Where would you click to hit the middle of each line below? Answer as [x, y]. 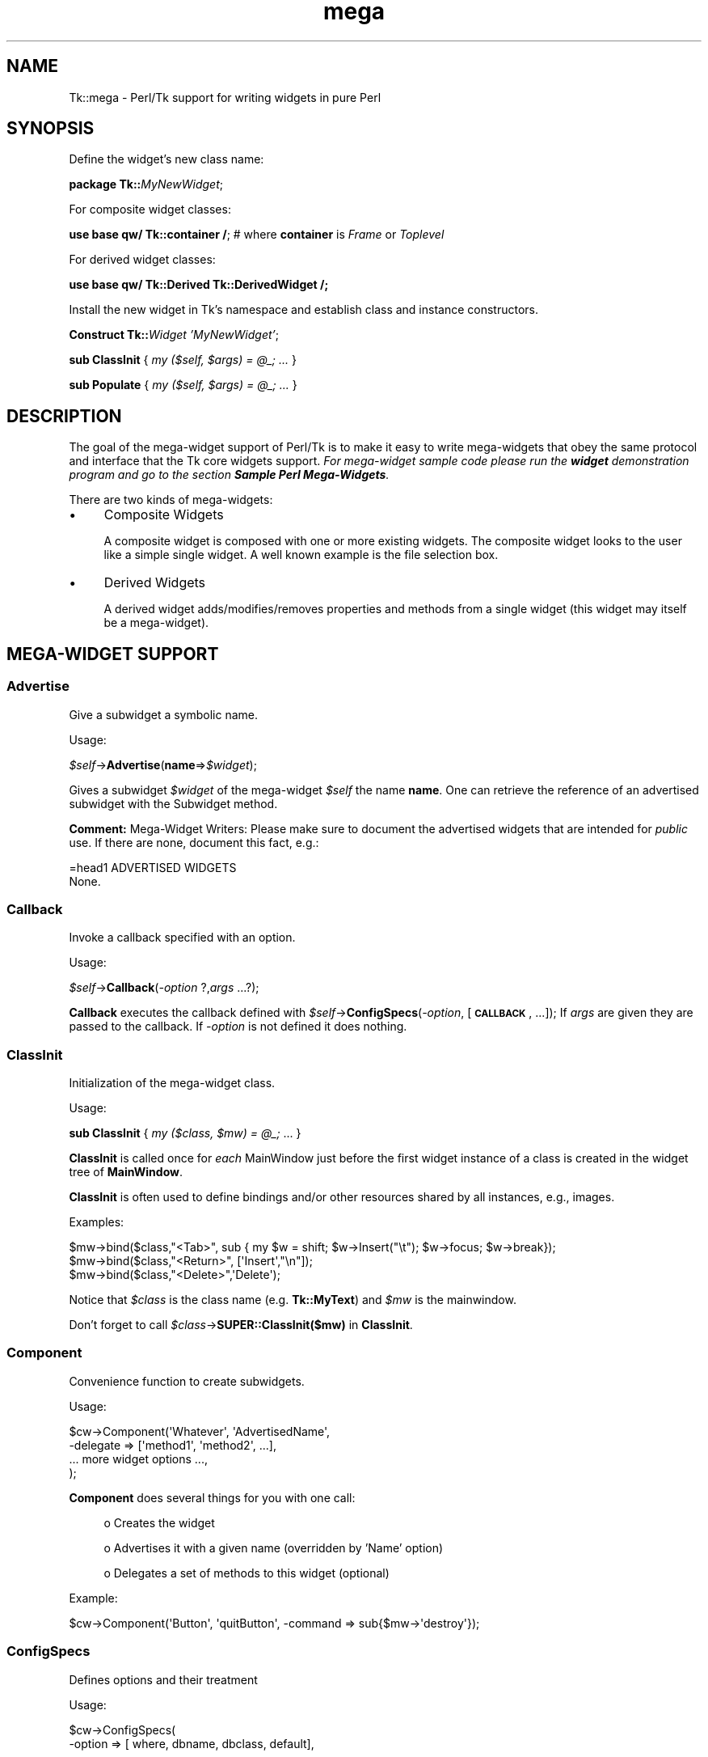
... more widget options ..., [138, 1459]
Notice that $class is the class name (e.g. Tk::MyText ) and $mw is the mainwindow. [293, 1300]
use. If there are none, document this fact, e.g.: [194, 842]
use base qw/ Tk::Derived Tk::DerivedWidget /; [199, 285]
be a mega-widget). [156, 623]
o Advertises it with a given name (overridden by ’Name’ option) [274, 1547]
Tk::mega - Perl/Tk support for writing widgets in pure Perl [225, 97]
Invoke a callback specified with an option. [182, 938]
